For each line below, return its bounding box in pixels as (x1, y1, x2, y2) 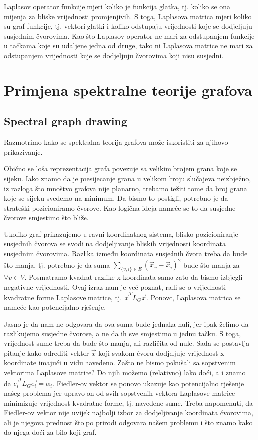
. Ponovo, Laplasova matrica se (146, 292, 241, 302)
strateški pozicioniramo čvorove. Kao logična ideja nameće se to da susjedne (4, 202, 236, 213)
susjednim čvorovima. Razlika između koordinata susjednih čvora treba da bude (4, 248, 248, 259)
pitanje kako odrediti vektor (4, 347, 89, 358)
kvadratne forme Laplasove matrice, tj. (4, 292, 122, 302)
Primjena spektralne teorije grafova (4, 79, 252, 100)
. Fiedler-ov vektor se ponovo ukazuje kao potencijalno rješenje (52, 378, 244, 388)
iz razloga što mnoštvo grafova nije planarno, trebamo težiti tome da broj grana (4, 183, 247, 193)
